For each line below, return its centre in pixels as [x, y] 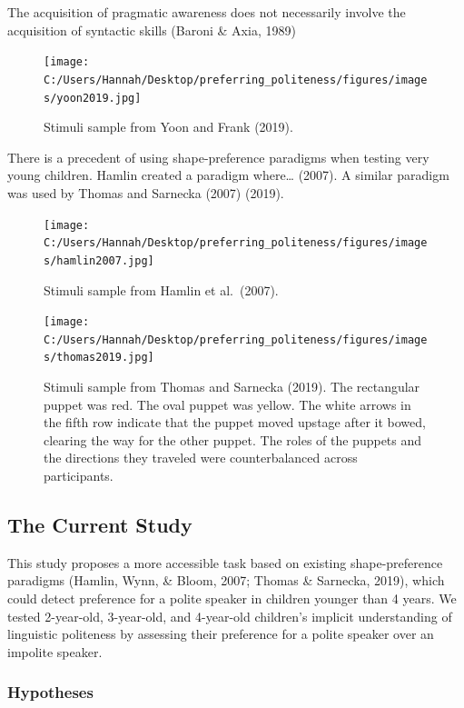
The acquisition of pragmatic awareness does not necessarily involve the [207, 12]
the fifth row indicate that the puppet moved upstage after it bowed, [235, 422]
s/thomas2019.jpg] [99, 358]
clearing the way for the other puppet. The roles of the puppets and [233, 439]
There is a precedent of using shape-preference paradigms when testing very [218, 157]
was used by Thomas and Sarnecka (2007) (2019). [146, 192]
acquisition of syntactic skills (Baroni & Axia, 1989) [152, 30]
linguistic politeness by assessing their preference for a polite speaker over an [221, 634]
